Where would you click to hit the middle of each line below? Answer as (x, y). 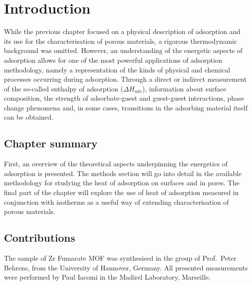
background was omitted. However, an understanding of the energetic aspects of (123, 50)
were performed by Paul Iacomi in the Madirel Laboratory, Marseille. (107, 277)
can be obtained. (29, 117)
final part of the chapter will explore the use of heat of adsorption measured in (121, 192)
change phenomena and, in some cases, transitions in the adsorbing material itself (126, 107)
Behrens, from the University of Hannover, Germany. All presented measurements (126, 267)
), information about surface (184, 88)
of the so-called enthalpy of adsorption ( (64, 88)
